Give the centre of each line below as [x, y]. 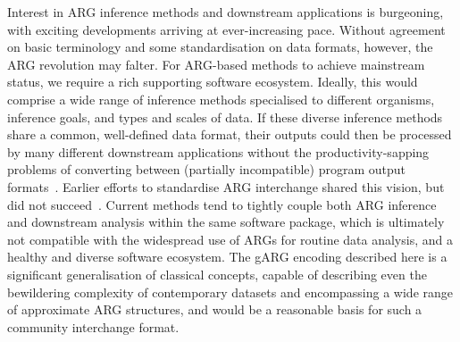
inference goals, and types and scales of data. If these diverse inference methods [225, 117]
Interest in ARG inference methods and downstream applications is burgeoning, [226, 12]
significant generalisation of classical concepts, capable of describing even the [217, 274]
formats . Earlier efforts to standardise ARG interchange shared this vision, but [226, 186]
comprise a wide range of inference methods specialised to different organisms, [221, 99]
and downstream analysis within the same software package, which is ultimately [226, 222]
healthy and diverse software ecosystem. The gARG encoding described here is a [227, 257]
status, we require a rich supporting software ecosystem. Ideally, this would [213, 82]
